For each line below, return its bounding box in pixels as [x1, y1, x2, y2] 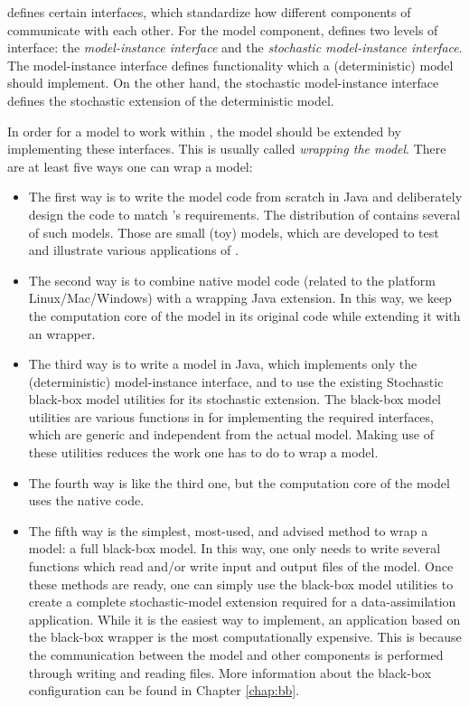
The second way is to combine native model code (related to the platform [28, 270, 436, 289]
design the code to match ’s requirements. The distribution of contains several [28, 204, 461, 223]
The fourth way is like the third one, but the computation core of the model [28, 473, 450, 492]
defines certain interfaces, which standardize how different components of [7, 3, 411, 21]
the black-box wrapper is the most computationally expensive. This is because [28, 627, 462, 646]
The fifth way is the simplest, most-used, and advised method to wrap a [28, 521, 428, 540]
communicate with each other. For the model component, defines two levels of [7, 20, 438, 39]
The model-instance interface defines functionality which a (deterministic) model [7, 55, 454, 74]
